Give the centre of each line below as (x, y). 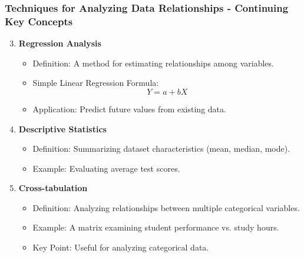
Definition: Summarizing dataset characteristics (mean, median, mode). (161, 148)
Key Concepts (39, 21)
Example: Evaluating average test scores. (106, 168)
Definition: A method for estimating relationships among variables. (153, 63)
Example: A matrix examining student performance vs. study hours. (156, 227)
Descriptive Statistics (62, 128)
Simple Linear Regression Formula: (96, 83)
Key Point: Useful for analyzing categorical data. (121, 247)
